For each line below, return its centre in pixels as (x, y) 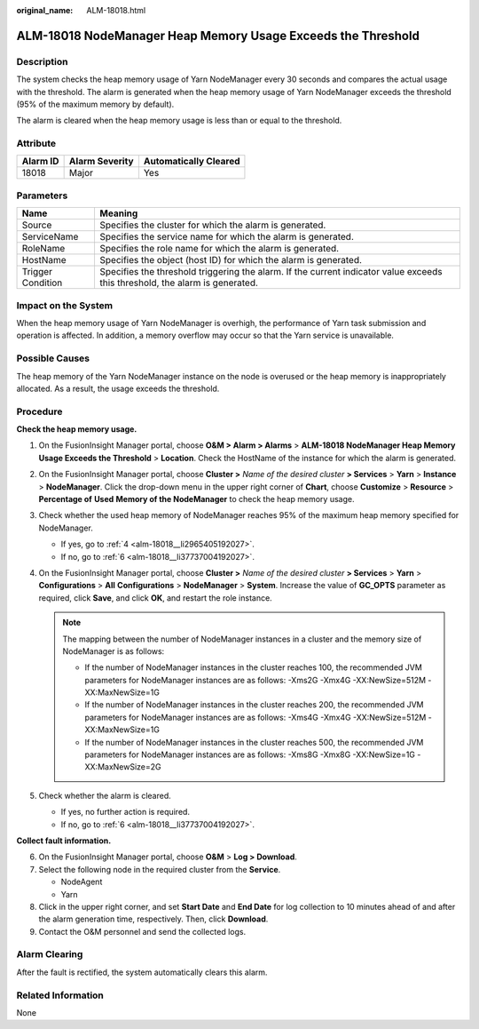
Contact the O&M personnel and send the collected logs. (142, 931)
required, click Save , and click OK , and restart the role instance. (155, 598)
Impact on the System (65, 305)
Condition (42, 283)
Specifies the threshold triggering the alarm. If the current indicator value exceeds (271, 272)
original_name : (45, 10)
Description (42, 61)
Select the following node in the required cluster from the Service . (160, 869)
